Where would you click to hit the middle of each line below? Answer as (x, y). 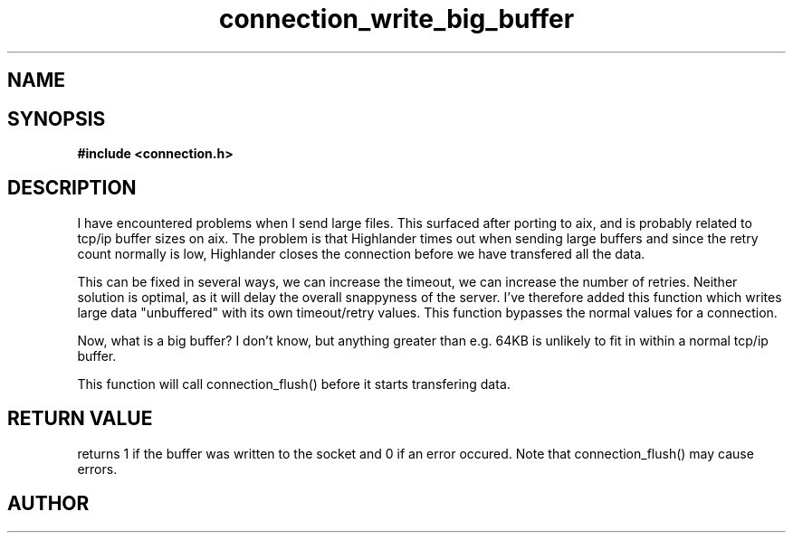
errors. (97, 469)
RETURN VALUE (80, 419)
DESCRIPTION (72, 188)
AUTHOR (48, 504)
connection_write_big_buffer (396, 19)
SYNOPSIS (57, 118)
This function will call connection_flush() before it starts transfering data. (294, 384)
